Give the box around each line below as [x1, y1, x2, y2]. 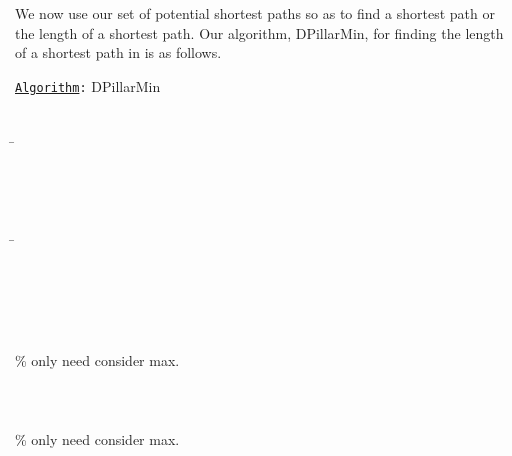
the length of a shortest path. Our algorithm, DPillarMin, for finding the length [15, 22, 504, 43]
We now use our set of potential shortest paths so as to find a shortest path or [15, 3, 495, 23]
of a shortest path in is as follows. [15, 42, 222, 63]
